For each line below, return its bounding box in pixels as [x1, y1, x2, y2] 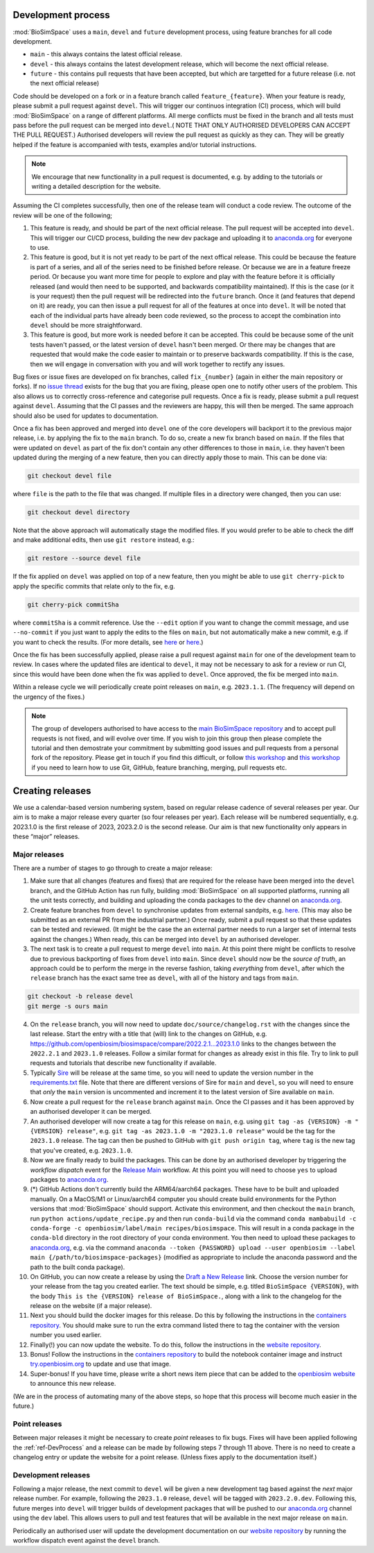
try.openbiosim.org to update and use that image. [30, 1360, 171, 1368]
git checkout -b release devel [27, 992, 134, 1001]
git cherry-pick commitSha [27, 600, 119, 609]
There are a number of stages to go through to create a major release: [12, 864, 213, 872]
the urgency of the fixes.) [12, 693, 85, 701]
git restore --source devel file [27, 554, 141, 562]
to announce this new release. [30, 1380, 116, 1388]
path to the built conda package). [30, 1263, 125, 1271]
